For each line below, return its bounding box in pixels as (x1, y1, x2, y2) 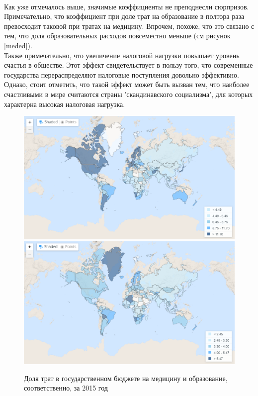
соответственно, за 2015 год (24, 383, 108, 393)
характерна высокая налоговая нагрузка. (4, 99, 125, 109)
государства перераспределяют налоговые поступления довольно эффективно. (4, 69, 239, 80)
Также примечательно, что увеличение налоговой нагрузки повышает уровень (4, 50, 240, 60)
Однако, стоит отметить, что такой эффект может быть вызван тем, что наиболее (4, 79, 250, 90)
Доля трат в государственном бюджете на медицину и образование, (24, 373, 228, 383)
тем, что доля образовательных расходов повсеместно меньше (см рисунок (4, 30, 231, 41)
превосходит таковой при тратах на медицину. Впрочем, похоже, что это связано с (4, 20, 255, 31)
